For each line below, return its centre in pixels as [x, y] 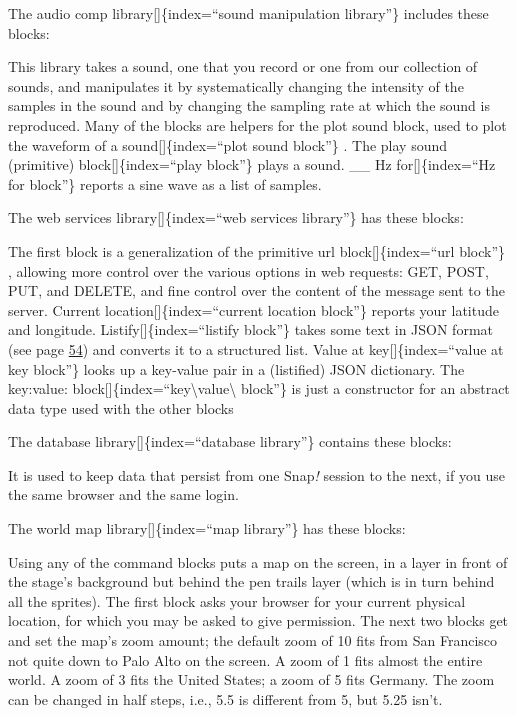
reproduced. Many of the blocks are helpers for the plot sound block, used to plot [257, 124]
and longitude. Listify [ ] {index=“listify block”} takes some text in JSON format [250, 329]
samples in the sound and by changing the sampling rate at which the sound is [249, 105]
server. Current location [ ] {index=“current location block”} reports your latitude [253, 309]
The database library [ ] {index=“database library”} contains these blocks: [230, 441]
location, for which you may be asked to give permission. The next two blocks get [258, 620]
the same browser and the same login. [123, 494]
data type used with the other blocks [121, 407]
